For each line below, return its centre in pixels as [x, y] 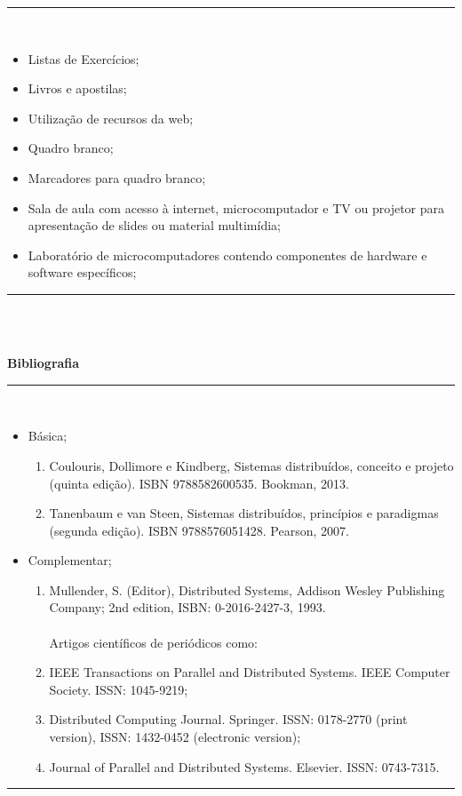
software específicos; [82, 272]
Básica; [48, 436]
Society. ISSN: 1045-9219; [119, 689]
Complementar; [70, 560]
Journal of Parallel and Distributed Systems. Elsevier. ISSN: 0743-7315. [244, 766]
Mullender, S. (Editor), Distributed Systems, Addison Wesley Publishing [247, 589]
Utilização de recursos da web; [111, 118]
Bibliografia [44, 363]
